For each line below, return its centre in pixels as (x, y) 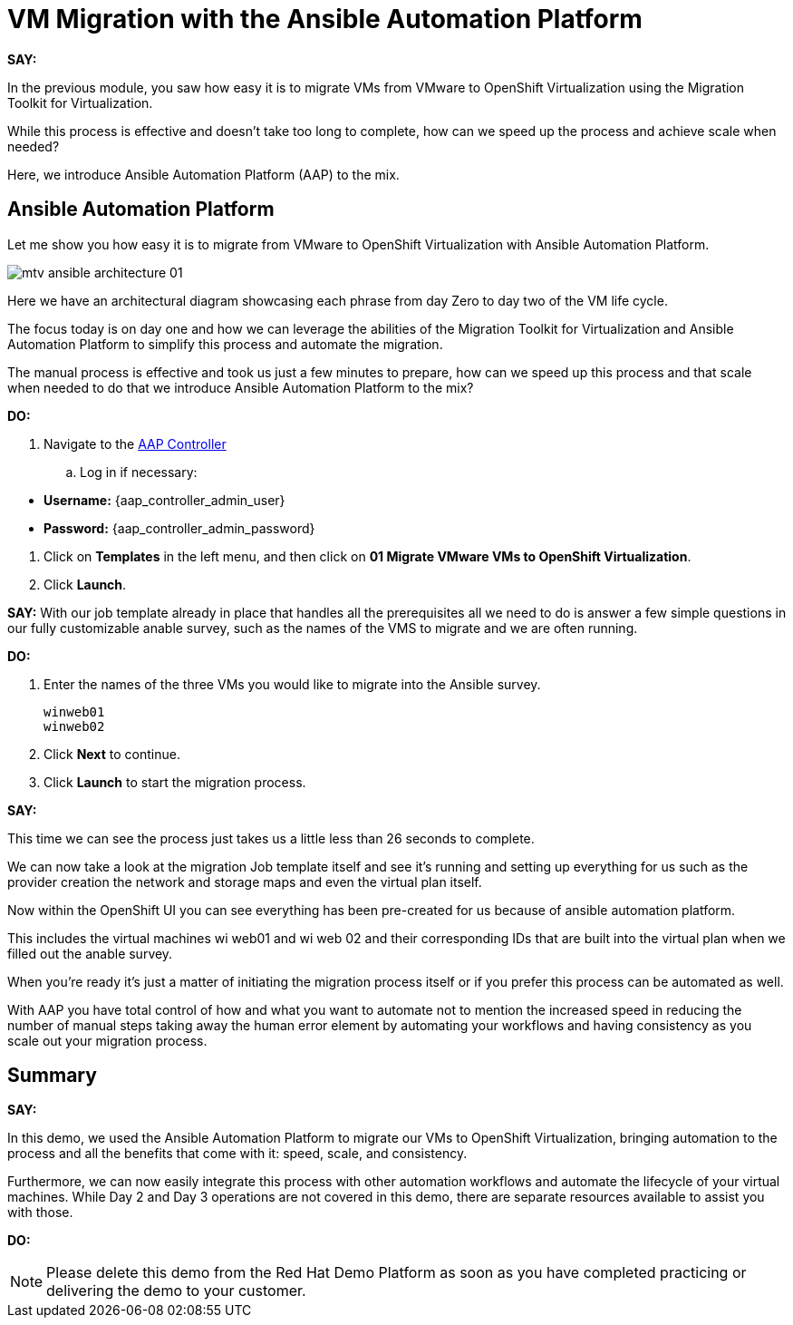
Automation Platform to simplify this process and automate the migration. (225, 344)
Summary (52, 1076)
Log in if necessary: (139, 472)
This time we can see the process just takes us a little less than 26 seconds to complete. (271, 838)
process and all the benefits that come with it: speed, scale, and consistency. (237, 1154)
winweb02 (74, 726)
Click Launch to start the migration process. (175, 782)
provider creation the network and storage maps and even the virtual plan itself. (245, 882)
